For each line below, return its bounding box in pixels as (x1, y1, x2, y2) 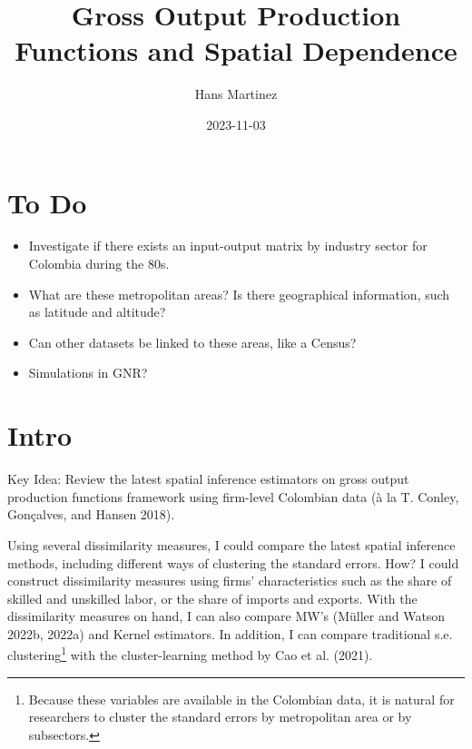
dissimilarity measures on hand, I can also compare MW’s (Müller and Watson (7, 606, 446, 626)
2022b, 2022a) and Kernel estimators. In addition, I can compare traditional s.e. (7, 624, 453, 643)
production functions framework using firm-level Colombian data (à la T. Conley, (7, 487, 459, 506)
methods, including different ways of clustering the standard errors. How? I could (7, 553, 459, 572)
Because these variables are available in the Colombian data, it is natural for (28, 689, 455, 708)
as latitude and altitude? (28, 302, 166, 321)
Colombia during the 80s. (28, 254, 170, 273)
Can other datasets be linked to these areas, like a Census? (28, 332, 357, 351)
